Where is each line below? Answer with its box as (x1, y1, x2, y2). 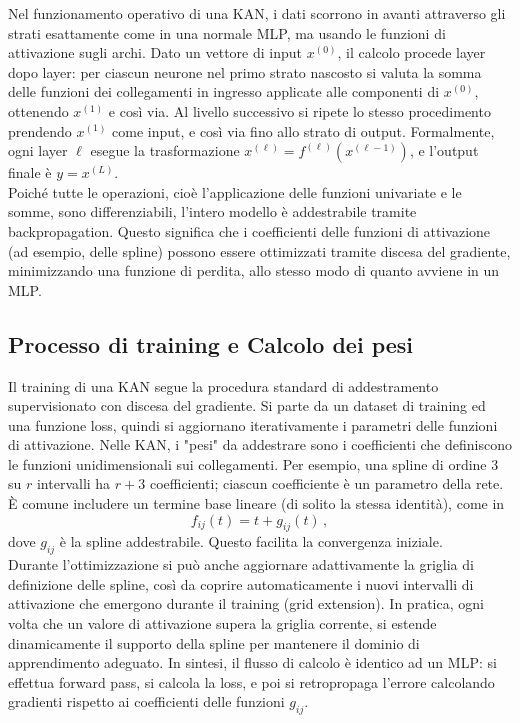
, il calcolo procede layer (337, 42, 486, 63)
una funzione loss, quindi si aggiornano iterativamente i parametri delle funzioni (8, 414, 498, 435)
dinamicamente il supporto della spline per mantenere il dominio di (8, 632, 420, 653)
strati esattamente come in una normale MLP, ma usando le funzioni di (8, 22, 446, 43)
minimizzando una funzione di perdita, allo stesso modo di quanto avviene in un (8, 260, 500, 281)
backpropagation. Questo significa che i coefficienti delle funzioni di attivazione (8, 220, 491, 241)
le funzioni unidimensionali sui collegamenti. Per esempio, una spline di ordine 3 (8, 453, 499, 474)
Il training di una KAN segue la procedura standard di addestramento (8, 375, 439, 396)
